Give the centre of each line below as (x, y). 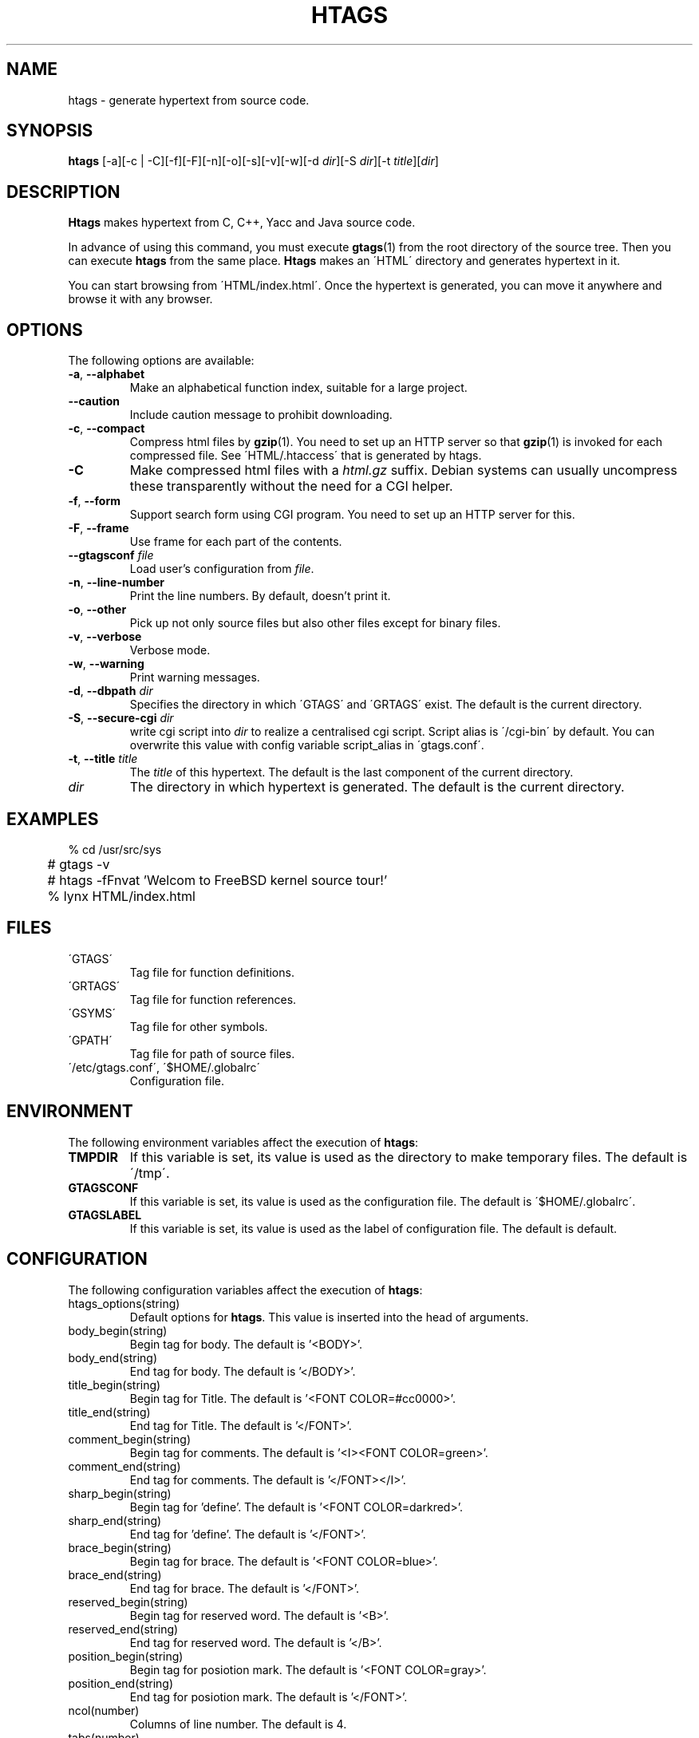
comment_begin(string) (130, 1439)
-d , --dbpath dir (111, 691)
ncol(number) (104, 1710)
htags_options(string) (124, 1303)
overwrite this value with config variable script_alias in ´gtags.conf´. (307, 745)
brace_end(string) (115, 1574)
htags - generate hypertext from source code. (189, 100)
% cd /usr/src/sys (115, 849)
